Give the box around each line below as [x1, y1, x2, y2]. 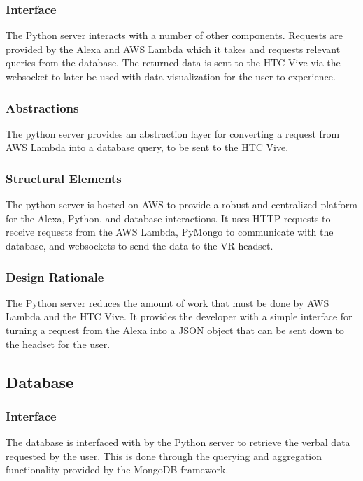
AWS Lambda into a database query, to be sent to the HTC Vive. [6, 140, 289, 155]
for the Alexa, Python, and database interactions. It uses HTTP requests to [6, 210, 331, 225]
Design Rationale [6, 268, 104, 285]
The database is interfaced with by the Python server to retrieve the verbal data [6, 435, 350, 450]
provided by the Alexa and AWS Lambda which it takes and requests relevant [6, 41, 341, 56]
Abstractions [6, 99, 79, 116]
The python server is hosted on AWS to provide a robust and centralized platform [6, 197, 358, 212]
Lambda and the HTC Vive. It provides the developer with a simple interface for [6, 309, 353, 324]
